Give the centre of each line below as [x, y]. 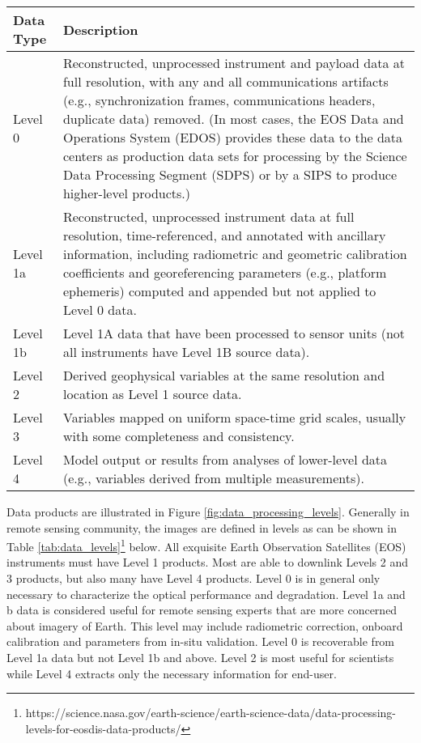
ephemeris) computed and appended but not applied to [219, 291]
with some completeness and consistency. [179, 436]
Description [100, 29]
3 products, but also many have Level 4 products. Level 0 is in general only [193, 578]
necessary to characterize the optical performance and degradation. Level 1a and [206, 594]
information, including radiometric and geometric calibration [235, 254]
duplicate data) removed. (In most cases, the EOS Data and [233, 119]
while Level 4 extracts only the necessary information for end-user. [172, 673]
